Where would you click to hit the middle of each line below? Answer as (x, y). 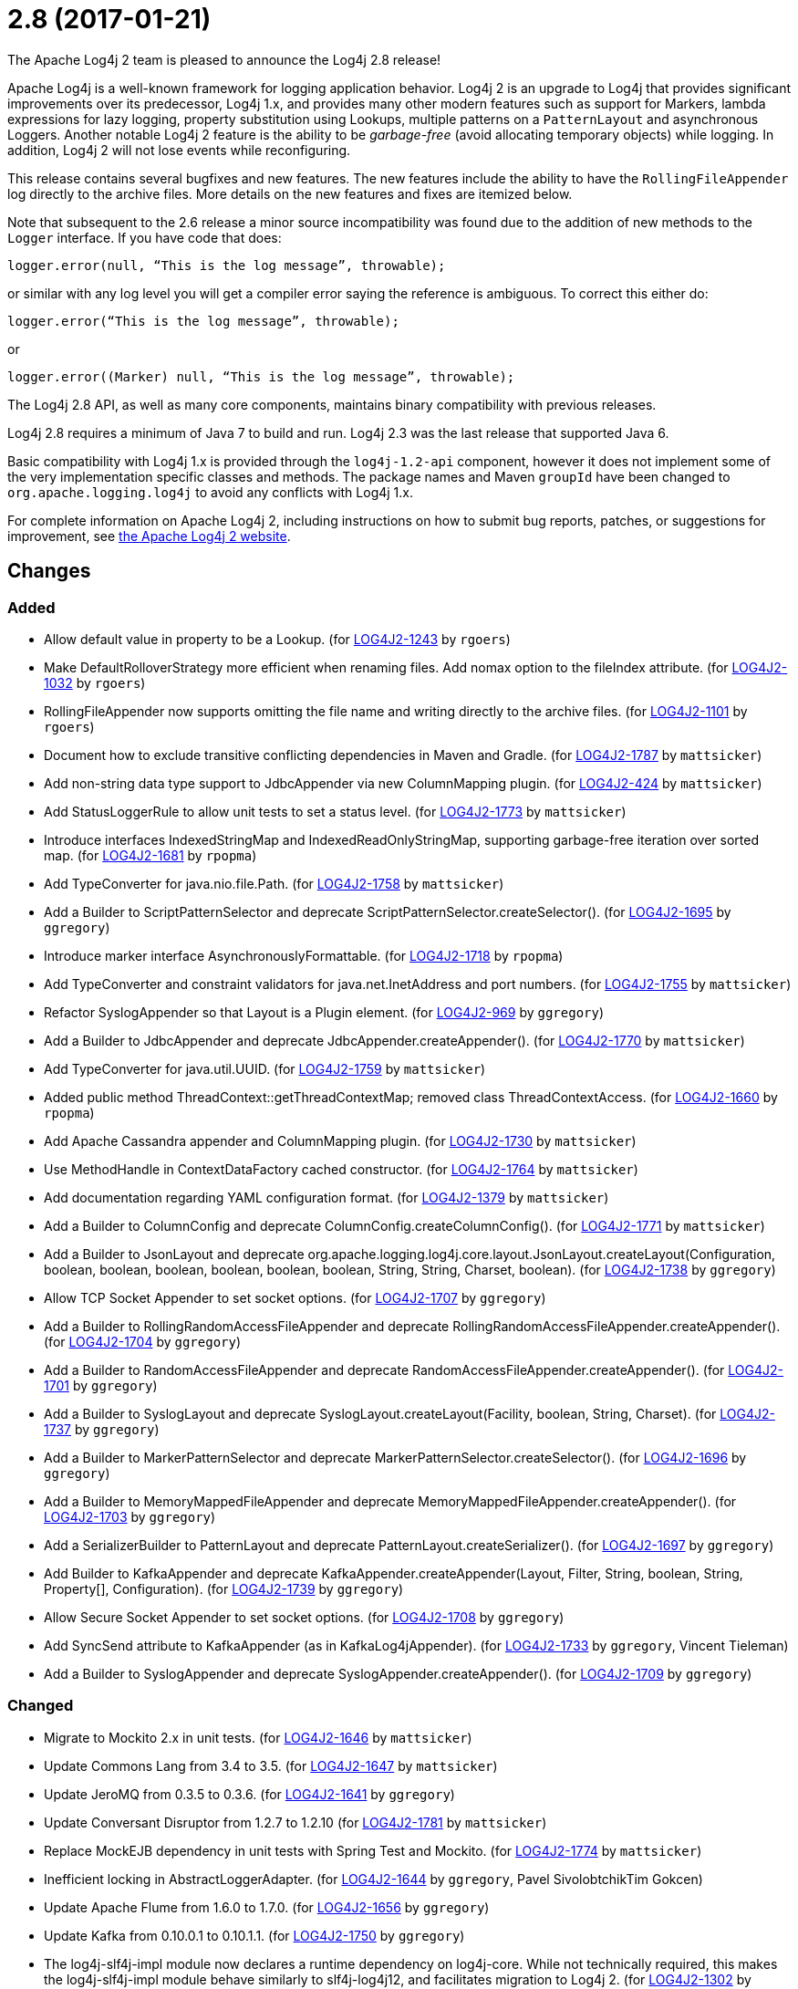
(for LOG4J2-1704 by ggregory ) (143, 1341)
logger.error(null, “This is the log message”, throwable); (227, 265)
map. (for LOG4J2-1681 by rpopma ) (150, 855)
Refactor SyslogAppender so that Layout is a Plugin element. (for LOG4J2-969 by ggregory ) (324, 1012)
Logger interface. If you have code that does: (145, 237)
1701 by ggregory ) (101, 1385)
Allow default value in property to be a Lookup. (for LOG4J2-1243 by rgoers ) (277, 639)
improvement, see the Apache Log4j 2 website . (149, 536)
